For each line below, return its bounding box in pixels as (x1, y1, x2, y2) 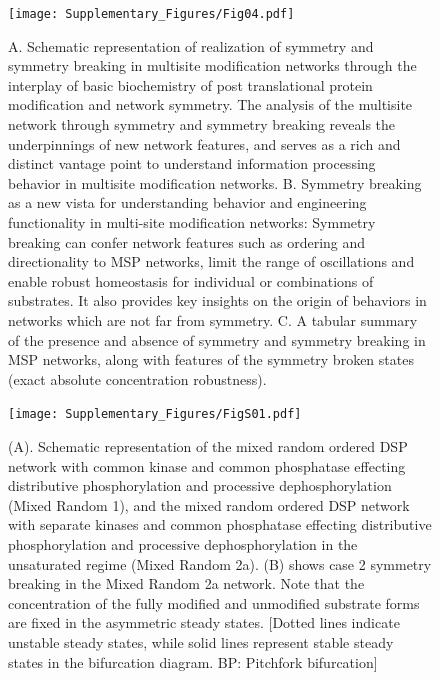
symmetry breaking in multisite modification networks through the (8, 55, 417, 76)
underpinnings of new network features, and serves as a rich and (8, 133, 401, 154)
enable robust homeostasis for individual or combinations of (8, 270, 374, 291)
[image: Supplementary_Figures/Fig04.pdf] (8, 7, 295, 21)
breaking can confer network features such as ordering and (8, 231, 366, 252)
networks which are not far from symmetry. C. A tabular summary (8, 309, 418, 330)
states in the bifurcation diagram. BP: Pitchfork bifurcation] (8, 651, 378, 672)
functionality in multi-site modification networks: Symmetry (8, 212, 376, 232)
